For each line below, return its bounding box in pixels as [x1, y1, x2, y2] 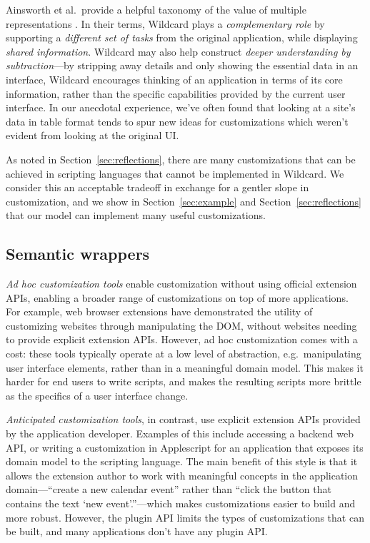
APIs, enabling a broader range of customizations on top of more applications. [6, 290, 349, 305]
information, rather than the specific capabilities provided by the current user [6, 86, 346, 101]
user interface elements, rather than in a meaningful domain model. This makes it [6, 360, 364, 375]
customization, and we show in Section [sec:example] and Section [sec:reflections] [6, 193, 361, 208]
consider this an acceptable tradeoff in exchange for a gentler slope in [6, 180, 309, 195]
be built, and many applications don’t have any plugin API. [6, 524, 268, 539]
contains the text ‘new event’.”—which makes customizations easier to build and [6, 496, 356, 511]
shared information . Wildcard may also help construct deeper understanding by [6, 44, 351, 59]
